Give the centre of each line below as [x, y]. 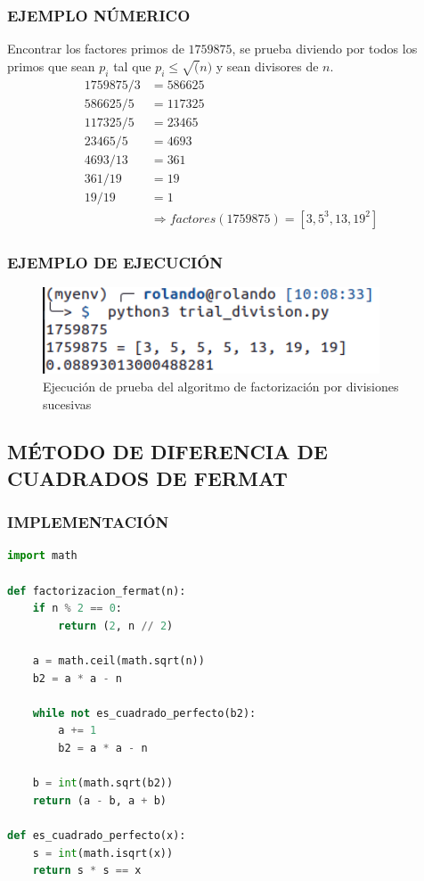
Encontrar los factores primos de [96, 49]
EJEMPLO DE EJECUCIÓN [115, 262]
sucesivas [67, 403]
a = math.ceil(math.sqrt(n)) [118, 661]
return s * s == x [87, 871]
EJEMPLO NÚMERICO [99, 15]
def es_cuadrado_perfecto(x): [97, 835]
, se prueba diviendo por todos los [325, 49]
